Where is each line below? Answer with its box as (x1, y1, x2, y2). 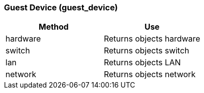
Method (38, 22, 69, 32)
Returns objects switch (103, 46, 190, 56)
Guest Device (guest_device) (4, 2, 118, 12)
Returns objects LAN (103, 57, 181, 68)
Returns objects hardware (103, 34, 201, 44)
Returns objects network (103, 69, 196, 80)
